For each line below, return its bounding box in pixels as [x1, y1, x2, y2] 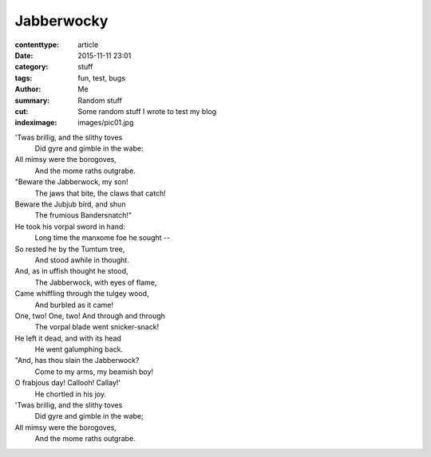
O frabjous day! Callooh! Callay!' [14, 378, 121, 388]
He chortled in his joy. [34, 389, 107, 399]
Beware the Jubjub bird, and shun [14, 199, 126, 209]
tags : [14, 73, 33, 83]
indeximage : [14, 118, 57, 128]
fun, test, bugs [77, 73, 126, 83]
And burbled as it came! [34, 300, 113, 309]
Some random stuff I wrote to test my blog [77, 106, 217, 116]
